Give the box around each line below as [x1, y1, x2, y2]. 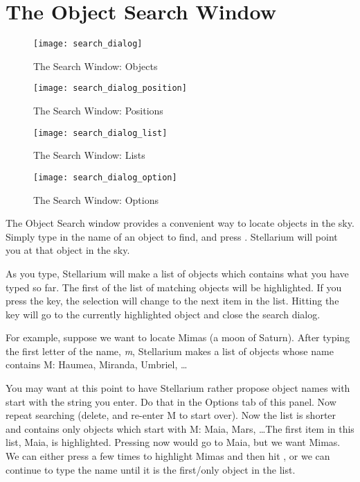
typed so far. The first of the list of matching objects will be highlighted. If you [6, 279, 342, 294]
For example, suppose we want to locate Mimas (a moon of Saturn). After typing [6, 330, 350, 345]
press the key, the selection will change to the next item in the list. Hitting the [6, 293, 339, 308]
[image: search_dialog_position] [33, 83, 187, 94]
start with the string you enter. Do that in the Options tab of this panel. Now [6, 394, 336, 408]
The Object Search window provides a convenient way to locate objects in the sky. [6, 216, 354, 230]
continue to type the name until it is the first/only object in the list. [6, 462, 296, 476]
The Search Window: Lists [33, 148, 145, 162]
